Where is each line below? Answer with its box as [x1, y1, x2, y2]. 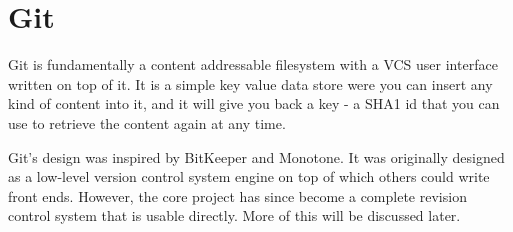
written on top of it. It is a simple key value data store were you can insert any [8, 73, 493, 94]
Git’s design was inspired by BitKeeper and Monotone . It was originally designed [8, 146, 505, 167]
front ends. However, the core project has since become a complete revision [8, 185, 467, 206]
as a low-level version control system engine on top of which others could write [8, 166, 490, 187]
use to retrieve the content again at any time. [8, 112, 286, 133]
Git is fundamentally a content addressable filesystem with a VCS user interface [8, 54, 498, 75]
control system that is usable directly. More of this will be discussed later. [8, 205, 461, 226]
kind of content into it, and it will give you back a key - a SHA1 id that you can [8, 93, 500, 114]
